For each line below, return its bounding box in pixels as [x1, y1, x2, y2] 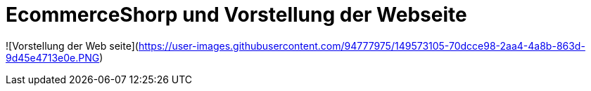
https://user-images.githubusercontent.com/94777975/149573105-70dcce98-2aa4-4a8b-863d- [138, 39, 585, 52]
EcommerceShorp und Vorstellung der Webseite [6, 3, 467, 27]
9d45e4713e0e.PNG [6, 51, 100, 64]
